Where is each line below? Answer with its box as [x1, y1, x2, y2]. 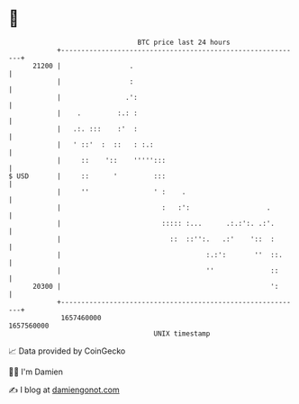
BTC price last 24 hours [137, 38, 231, 47]
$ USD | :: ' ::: [8, 171, 167, 181]
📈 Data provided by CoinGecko [8, 346, 126, 356]
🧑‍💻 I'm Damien [8, 366, 64, 377]
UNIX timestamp [153, 328, 211, 338]
